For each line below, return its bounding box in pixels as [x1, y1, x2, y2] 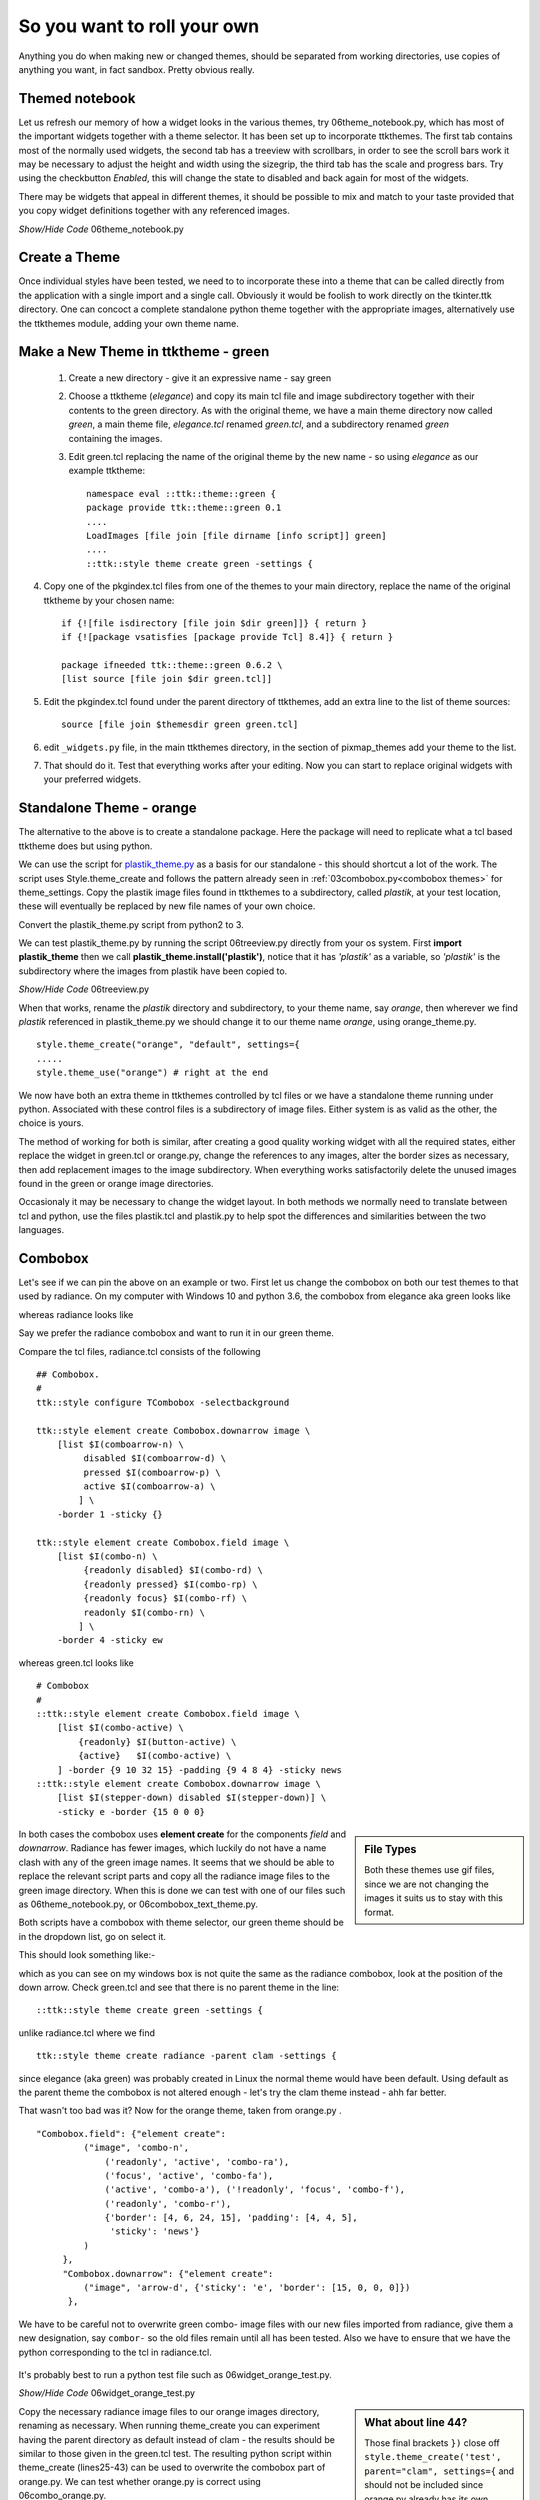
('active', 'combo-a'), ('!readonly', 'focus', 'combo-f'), [104, 2184, 406, 2195]
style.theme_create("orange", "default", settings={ [36, 1039, 300, 1050]
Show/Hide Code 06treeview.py [18, 983, 150, 995]
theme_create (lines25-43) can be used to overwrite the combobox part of [18, 2461, 326, 2474]
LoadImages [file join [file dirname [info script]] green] [86, 530, 387, 541]
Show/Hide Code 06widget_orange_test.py [18, 2387, 195, 2399]
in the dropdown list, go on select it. [18, 1930, 167, 1942]
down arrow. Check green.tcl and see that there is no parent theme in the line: [18, 1981, 340, 1993]
